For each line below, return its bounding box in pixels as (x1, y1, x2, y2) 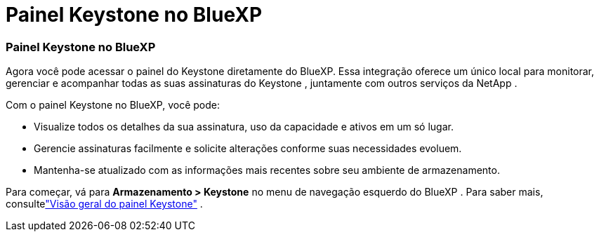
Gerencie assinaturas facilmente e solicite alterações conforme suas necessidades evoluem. (34, 142, 462, 155)
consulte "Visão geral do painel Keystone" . (6, 198, 203, 210)
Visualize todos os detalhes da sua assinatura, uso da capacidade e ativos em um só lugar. (34, 121, 454, 133)
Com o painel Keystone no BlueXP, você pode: (6, 99, 220, 111)
